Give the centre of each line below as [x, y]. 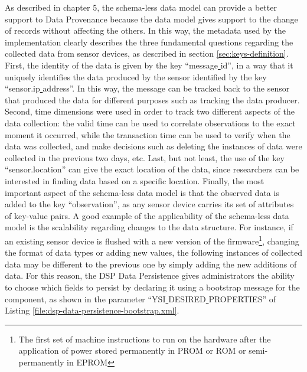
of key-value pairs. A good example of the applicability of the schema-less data [147, 215]
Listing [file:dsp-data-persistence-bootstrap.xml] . [92, 310]
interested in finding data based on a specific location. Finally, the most [135, 180]
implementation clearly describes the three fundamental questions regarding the [149, 42]
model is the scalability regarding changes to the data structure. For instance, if [149, 227]
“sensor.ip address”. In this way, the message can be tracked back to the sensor [147, 88]
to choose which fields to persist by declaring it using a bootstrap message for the [152, 287]
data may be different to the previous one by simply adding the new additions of [151, 264]
